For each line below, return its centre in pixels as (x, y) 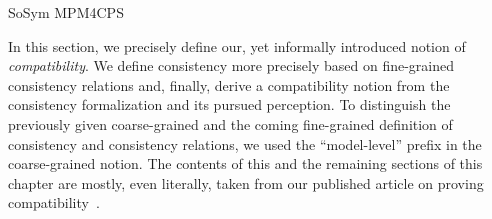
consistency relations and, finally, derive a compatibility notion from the (229, 84)
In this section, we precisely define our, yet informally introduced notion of (237, 45)
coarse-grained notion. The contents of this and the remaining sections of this (245, 163)
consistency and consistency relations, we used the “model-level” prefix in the (245, 143)
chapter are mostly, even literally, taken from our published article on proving (246, 182)
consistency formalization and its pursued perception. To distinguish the (229, 104)
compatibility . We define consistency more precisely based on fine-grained (231, 65)
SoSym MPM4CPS (66, 12)
